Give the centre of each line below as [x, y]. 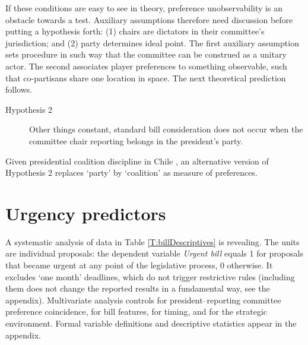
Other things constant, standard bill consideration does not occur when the [166, 129]
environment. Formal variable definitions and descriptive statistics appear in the [151, 323]
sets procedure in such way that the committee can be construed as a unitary [146, 54]
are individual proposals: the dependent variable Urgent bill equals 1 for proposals [154, 253]
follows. [19, 89]
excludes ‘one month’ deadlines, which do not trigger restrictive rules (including [150, 276]
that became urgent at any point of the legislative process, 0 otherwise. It [139, 265]
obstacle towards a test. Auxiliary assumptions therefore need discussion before [149, 19]
